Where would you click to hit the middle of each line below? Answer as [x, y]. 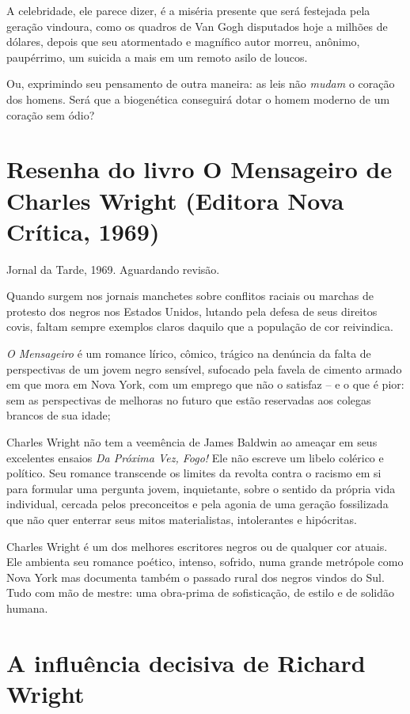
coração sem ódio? [51, 114]
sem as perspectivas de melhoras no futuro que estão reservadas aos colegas [189, 399]
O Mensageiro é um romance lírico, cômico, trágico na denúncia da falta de [189, 353]
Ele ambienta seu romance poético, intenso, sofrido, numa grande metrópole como [205, 562]
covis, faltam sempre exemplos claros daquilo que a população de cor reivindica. [200, 327]
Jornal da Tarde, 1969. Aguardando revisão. [113, 269]
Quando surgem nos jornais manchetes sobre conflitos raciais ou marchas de [190, 296]
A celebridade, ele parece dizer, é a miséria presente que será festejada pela [188, 10]
